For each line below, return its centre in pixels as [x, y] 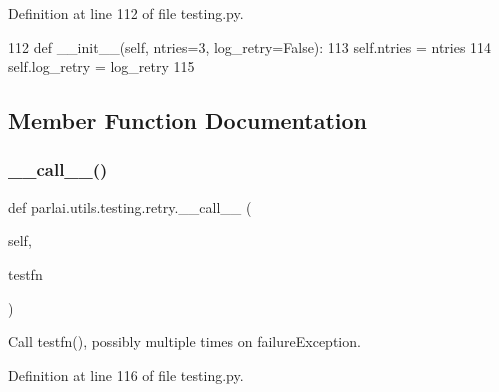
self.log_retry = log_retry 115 [101, 66]
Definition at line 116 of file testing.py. [126, 374]
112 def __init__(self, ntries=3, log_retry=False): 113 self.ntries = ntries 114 [250, 46]
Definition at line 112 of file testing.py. [126, 13]
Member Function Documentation [188, 120]
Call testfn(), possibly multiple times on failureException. [184, 341]
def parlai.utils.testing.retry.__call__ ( [130, 206]
